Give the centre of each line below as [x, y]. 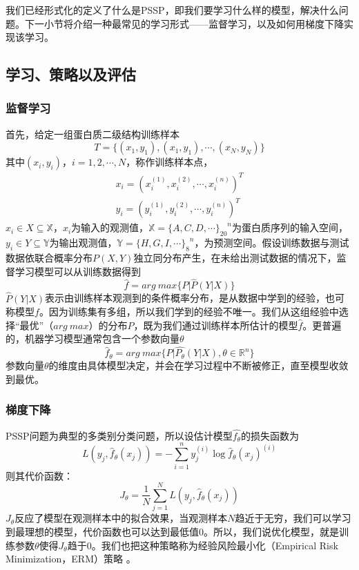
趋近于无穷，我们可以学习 [293, 518]
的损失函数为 [270, 435]
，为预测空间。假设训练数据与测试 [272, 243]
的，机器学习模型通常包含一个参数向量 [93, 338]
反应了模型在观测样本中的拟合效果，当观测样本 [121, 518]
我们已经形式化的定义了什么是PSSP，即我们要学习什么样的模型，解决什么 [172, 10]
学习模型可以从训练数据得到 [78, 271]
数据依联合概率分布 [49, 258]
